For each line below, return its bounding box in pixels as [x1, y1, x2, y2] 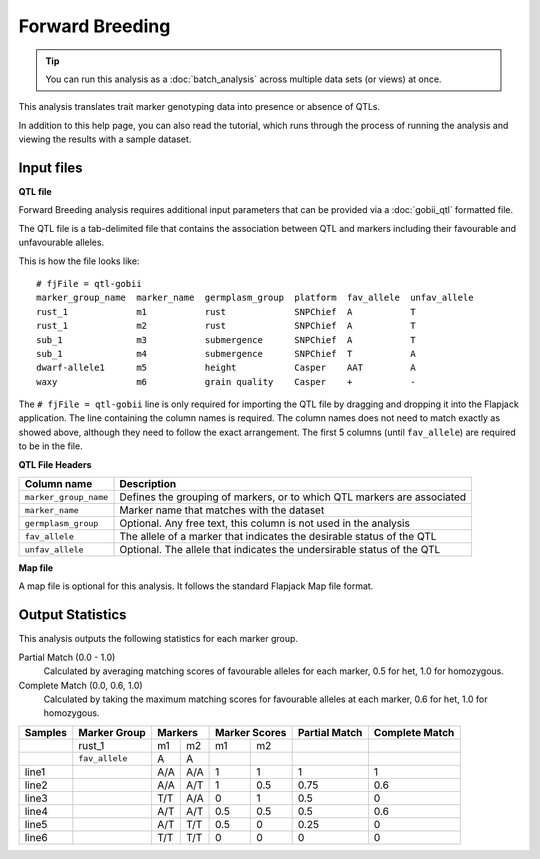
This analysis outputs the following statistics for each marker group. [18, 633, 299, 645]
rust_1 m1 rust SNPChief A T [36, 306, 416, 317]
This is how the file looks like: [18, 255, 140, 267]
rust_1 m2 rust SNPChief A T [36, 320, 416, 332]
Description [119, 477, 177, 491]
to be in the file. [18, 440, 84, 452]
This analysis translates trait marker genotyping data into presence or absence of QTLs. [18, 101, 381, 113]
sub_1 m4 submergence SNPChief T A [36, 348, 416, 359]
